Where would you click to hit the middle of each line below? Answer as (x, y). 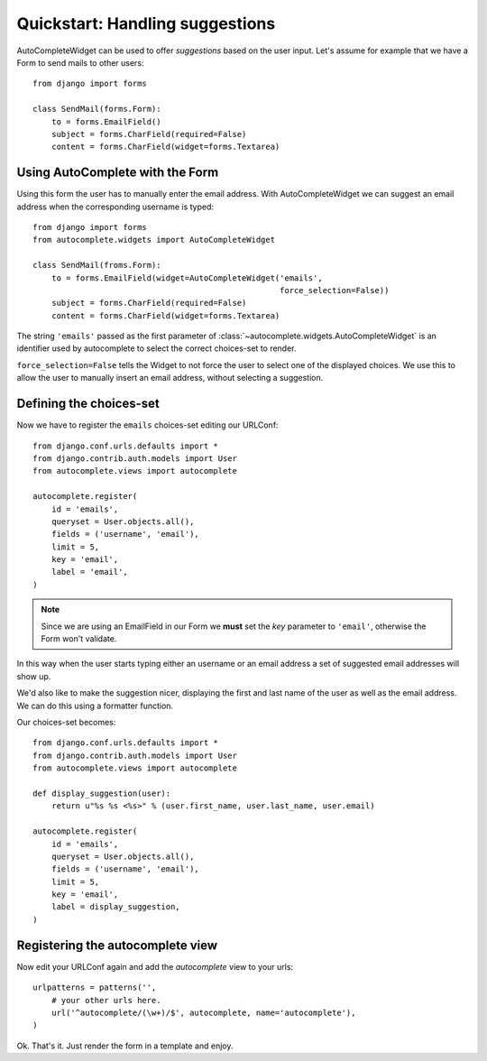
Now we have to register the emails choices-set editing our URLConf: (147, 425)
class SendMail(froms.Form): (97, 265)
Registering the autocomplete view (117, 945)
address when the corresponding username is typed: (115, 207)
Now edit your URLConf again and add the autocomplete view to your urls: (155, 966)
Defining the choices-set (88, 404)
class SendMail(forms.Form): (97, 109)
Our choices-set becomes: (66, 722)
